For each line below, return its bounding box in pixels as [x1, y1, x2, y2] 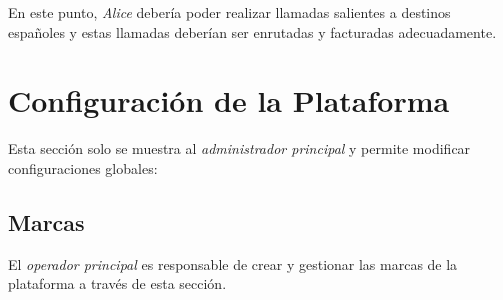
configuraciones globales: [8, 157, 158, 178]
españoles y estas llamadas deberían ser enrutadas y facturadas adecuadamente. [8, 21, 497, 42]
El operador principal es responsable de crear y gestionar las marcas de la [8, 253, 458, 274]
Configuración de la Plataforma [8, 80, 450, 121]
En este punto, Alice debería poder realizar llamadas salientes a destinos [8, 2, 451, 22]
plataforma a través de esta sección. [8, 273, 227, 294]
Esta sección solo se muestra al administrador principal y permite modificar [8, 138, 471, 159]
